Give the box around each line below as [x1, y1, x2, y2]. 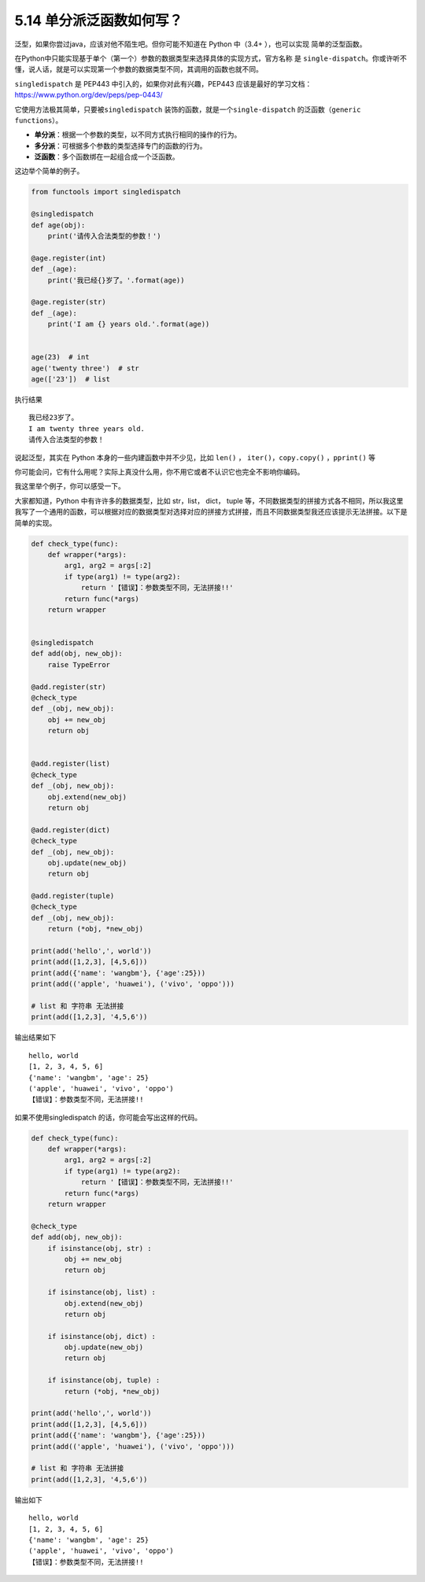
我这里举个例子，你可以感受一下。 [14, 481, 125, 491]
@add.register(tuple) [31, 891, 115, 901]
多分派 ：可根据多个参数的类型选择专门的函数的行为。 [34, 141, 207, 150]
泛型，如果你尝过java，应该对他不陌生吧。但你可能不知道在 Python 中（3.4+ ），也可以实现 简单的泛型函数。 [14, 39, 367, 49]
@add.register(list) [31, 759, 110, 769]
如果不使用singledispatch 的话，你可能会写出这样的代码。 [14, 1112, 202, 1122]
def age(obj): [31, 220, 86, 230]
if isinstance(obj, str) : [47, 1244, 153, 1252]
